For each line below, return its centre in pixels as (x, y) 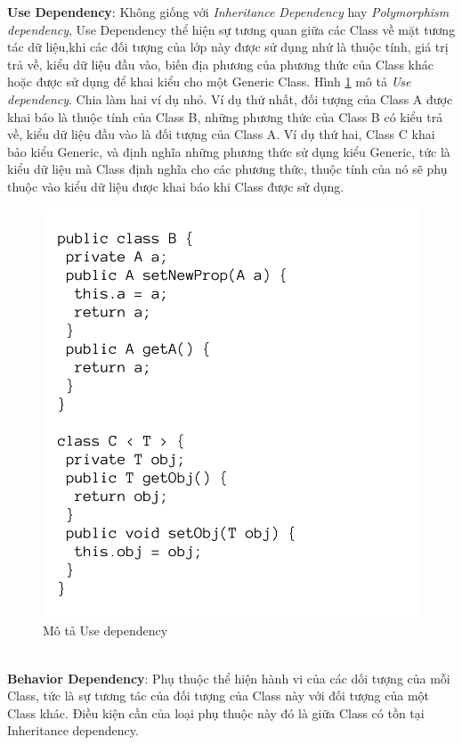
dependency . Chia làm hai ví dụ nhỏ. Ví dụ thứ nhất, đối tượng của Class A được (230, 98)
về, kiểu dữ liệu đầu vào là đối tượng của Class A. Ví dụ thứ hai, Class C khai (221, 134)
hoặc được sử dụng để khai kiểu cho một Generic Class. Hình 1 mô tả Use (209, 82)
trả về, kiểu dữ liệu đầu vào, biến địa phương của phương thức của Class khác (220, 64)
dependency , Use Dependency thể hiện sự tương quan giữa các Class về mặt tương (231, 29)
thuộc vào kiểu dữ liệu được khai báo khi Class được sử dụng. (176, 186)
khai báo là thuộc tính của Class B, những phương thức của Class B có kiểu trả (225, 116)
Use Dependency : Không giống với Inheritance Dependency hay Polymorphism (228, 12)
